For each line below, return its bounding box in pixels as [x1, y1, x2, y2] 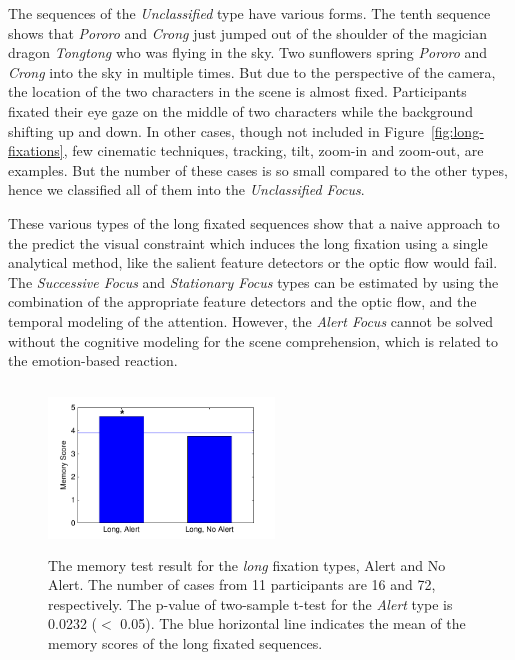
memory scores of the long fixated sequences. [48, 632, 323, 653]
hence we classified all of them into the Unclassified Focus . [8, 179, 365, 200]
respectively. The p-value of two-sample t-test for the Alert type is [48, 593, 453, 614]
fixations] [8, 140, 64, 161]
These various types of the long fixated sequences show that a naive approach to [8, 212, 500, 233]
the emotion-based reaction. [8, 350, 178, 371]
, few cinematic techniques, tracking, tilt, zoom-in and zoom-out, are [63, 140, 484, 161]
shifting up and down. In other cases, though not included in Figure [8, 120, 424, 141]
